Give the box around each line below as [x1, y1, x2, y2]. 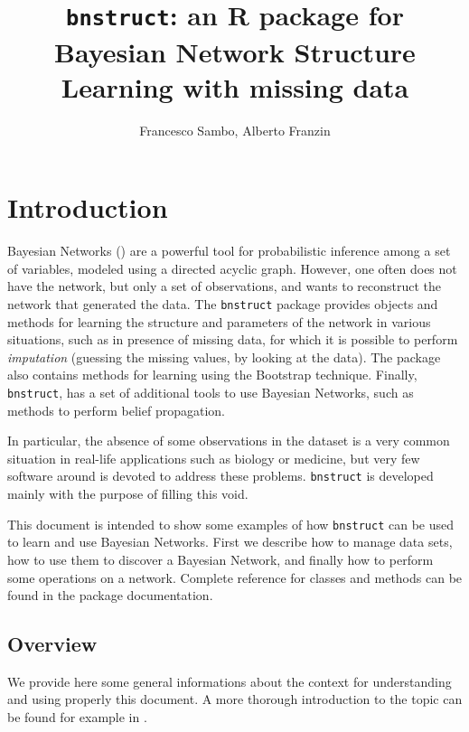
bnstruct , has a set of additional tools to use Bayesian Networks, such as [7, 382, 414, 401]
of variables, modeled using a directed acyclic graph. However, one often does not [7, 258, 457, 277]
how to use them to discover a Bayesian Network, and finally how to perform [7, 549, 434, 568]
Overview [7, 630, 98, 658]
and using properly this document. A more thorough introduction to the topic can [7, 690, 463, 709]
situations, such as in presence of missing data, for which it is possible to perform [7, 330, 458, 349]
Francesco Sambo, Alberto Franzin [139, 120, 331, 139]
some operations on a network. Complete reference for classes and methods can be [7, 568, 463, 587]
